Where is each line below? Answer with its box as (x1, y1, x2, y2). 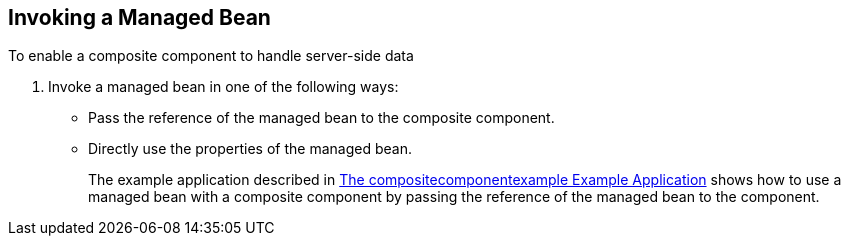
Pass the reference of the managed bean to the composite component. (88, 109, 555, 127)
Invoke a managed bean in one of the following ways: (48, 78, 399, 96)
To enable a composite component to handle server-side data (8, 47, 414, 65)
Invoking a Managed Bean (8, 5, 271, 30)
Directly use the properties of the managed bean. (88, 140, 412, 158)
